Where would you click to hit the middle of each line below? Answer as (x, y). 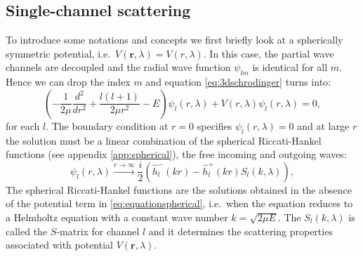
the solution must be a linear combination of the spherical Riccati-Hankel (164, 140)
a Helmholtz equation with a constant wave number (117, 217)
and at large (323, 125)
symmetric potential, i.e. (58, 53)
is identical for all (290, 67)
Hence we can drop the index (68, 82)
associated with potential (59, 245)
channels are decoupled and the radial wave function (118, 67)
